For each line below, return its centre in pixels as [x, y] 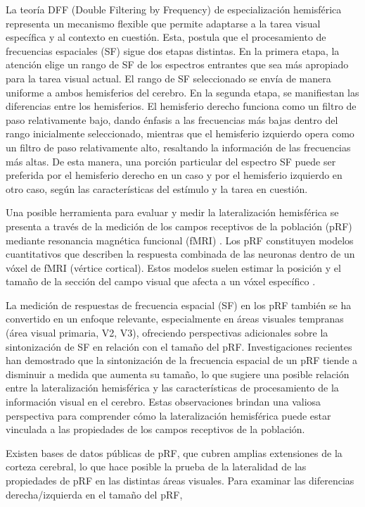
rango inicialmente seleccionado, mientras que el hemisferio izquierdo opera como [180, 133]
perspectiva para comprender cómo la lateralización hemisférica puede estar [168, 415]
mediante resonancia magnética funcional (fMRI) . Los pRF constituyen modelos [180, 240]
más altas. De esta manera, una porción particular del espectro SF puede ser [171, 161]
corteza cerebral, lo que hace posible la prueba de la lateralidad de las [156, 467]
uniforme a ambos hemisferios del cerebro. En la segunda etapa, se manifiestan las [182, 92]
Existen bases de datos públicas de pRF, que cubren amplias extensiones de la [174, 452]
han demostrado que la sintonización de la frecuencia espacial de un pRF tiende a [182, 360]
